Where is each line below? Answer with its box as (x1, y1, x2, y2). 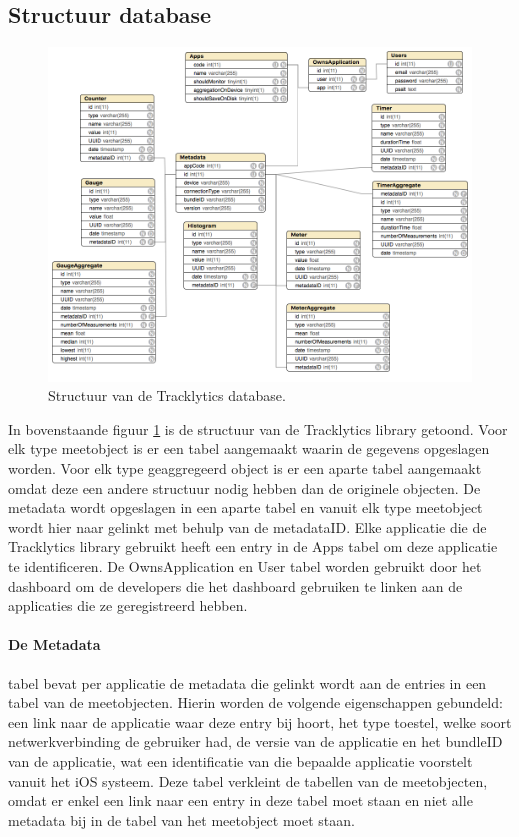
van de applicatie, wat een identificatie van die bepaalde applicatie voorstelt (8, 750, 473, 771)
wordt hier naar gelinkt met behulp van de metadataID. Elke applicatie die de (8, 516, 487, 537)
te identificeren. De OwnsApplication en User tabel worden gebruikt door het (8, 556, 482, 577)
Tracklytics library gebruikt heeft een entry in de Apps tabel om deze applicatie (8, 536, 498, 557)
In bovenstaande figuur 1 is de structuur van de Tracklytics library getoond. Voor (8, 418, 508, 439)
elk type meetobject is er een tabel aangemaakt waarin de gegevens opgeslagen (8, 438, 490, 459)
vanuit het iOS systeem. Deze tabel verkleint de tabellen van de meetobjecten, (8, 770, 488, 791)
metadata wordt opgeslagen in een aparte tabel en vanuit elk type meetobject (8, 497, 483, 518)
